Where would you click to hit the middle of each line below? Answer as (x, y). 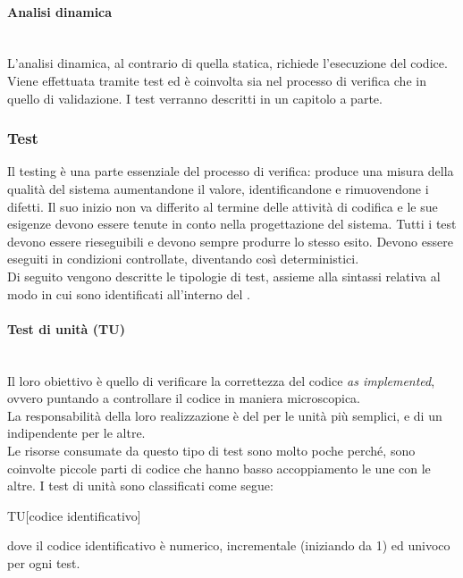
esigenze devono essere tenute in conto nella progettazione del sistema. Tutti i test (232, 224)
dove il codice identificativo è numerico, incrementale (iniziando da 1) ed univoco (229, 545)
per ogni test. (44, 562)
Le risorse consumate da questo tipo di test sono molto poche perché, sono (211, 450)
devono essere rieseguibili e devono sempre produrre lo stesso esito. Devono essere (230, 241)
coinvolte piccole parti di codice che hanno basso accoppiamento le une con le (219, 468)
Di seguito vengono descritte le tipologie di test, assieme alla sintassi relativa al (224, 276)
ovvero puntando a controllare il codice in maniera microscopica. (184, 398)
